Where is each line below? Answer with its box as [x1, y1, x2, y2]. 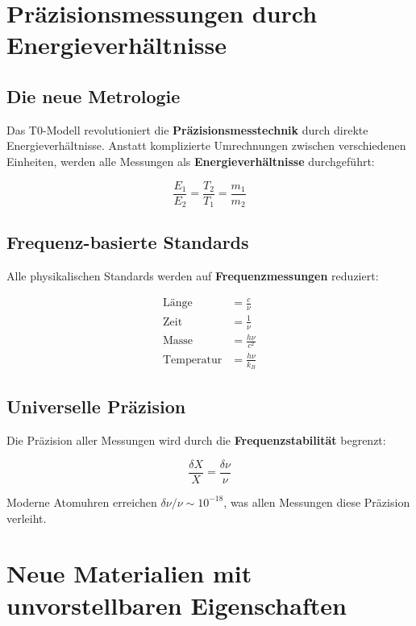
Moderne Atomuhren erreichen [6, 493, 157, 510]
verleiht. [6, 509, 47, 526]
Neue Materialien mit [6, 557, 252, 590]
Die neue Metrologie [6, 83, 181, 108]
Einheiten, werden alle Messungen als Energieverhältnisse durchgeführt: [6, 152, 375, 169]
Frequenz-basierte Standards [6, 230, 249, 255]
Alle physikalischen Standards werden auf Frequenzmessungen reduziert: [6, 267, 379, 284]
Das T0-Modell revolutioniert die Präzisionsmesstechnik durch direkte [6, 121, 368, 138]
